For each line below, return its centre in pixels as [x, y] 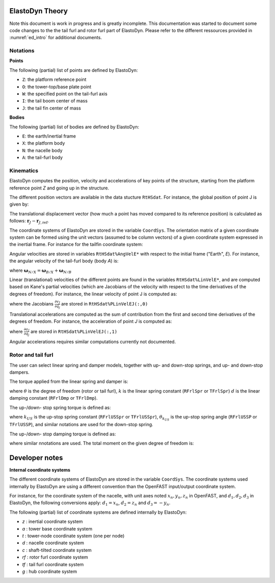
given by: [19, 204]
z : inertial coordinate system [53, 521]
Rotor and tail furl [31, 355]
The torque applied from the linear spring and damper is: [69, 381]
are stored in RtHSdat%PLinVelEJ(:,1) [74, 331]
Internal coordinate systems [40, 470]
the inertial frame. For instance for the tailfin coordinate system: [76, 244]
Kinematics [24, 171]
